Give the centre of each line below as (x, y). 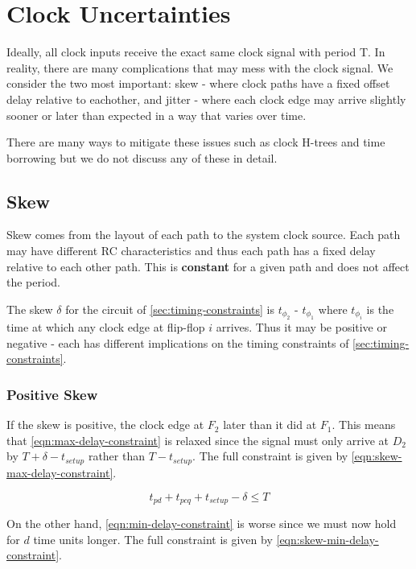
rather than (116, 456)
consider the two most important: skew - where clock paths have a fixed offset (198, 83)
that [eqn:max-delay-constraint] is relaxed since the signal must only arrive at (198, 440)
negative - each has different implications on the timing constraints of (178, 342)
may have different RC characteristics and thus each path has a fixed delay (191, 251)
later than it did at (270, 425)
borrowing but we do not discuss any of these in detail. (142, 157)
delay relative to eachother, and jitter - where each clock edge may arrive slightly (206, 99)
